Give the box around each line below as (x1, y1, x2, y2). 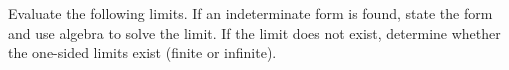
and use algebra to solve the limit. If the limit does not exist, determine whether (8, 22, 501, 43)
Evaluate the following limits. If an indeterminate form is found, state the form (8, 3, 493, 23)
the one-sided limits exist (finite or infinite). (8, 42, 277, 63)
